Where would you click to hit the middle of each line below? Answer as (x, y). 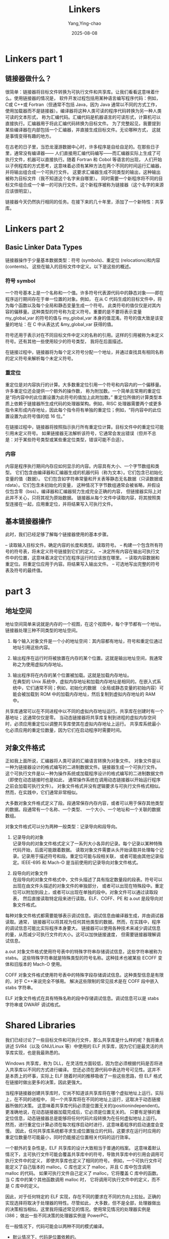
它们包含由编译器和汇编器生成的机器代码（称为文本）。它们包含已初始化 (89, 472)
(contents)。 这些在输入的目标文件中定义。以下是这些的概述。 (69, 266)
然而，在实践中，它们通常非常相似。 (43, 792)
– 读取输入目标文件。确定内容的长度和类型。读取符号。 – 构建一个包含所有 (82, 545)
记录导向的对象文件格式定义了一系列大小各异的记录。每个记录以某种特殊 (87, 844)
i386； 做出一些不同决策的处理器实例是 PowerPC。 (58, 1216)
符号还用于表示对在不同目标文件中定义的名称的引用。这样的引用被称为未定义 (84, 335)
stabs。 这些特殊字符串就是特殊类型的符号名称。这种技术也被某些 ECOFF (81, 958)
